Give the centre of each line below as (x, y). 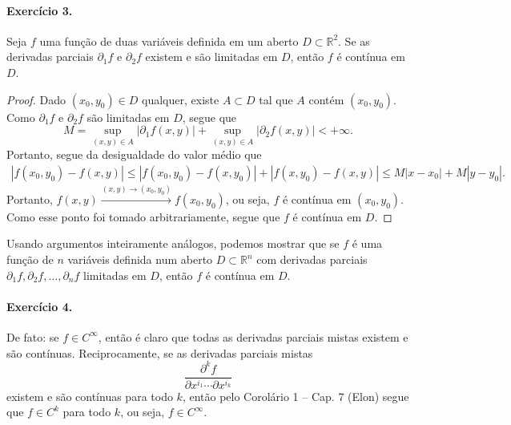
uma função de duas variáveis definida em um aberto (169, 40)
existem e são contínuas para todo (90, 396)
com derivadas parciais (312, 259)
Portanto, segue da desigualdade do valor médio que (134, 154)
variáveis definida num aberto (140, 259)
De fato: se (33, 336)
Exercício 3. (40, 10)
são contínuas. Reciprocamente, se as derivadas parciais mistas (160, 352)
